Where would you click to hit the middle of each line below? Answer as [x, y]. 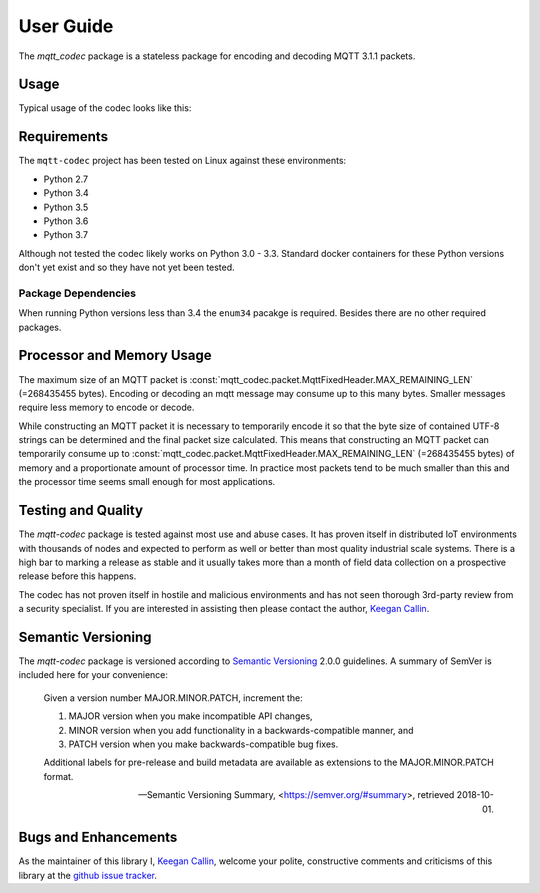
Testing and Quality [81, 510]
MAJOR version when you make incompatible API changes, [191, 716]
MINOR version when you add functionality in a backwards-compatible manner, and [241, 730]
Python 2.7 [66, 179]
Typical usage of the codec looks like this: [105, 108]
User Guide [66, 26]
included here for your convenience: [93, 675]
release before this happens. [77, 576]
